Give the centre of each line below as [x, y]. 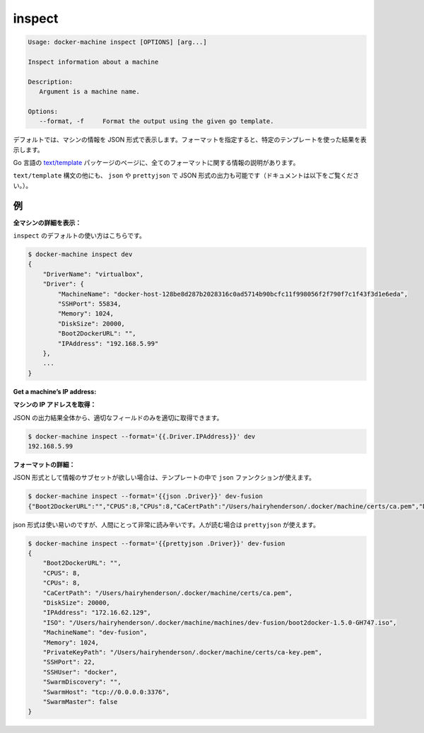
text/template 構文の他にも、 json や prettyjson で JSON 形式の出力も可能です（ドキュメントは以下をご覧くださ [186, 175]
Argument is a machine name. [90, 92]
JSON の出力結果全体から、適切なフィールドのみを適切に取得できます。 [118, 417]
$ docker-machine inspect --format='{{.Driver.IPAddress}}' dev [142, 436]
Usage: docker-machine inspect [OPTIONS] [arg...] [118, 42]
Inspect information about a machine [93, 62]
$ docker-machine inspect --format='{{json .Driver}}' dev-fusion [145, 496]
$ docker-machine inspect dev [80, 254]
